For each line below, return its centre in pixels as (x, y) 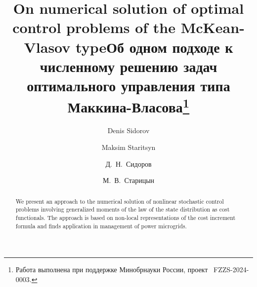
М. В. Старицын (128, 180)
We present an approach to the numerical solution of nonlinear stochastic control (120, 201)
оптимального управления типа (128, 85)
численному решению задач (128, 66)
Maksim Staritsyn (128, 147)
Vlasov (47, 47)
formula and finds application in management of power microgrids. (101, 226)
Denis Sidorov (128, 130)
